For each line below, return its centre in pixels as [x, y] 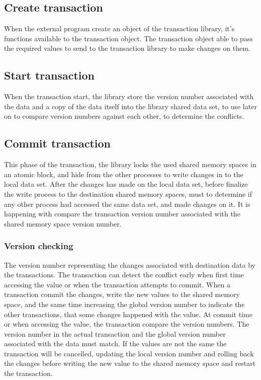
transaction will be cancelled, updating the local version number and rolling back [129, 353]
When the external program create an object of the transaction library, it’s [119, 28]
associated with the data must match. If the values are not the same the [115, 344]
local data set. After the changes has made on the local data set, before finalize [126, 184]
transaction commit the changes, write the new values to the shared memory [122, 294]
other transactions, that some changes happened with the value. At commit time [128, 314]
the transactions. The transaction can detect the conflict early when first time [124, 275]
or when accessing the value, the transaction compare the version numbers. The [127, 324]
